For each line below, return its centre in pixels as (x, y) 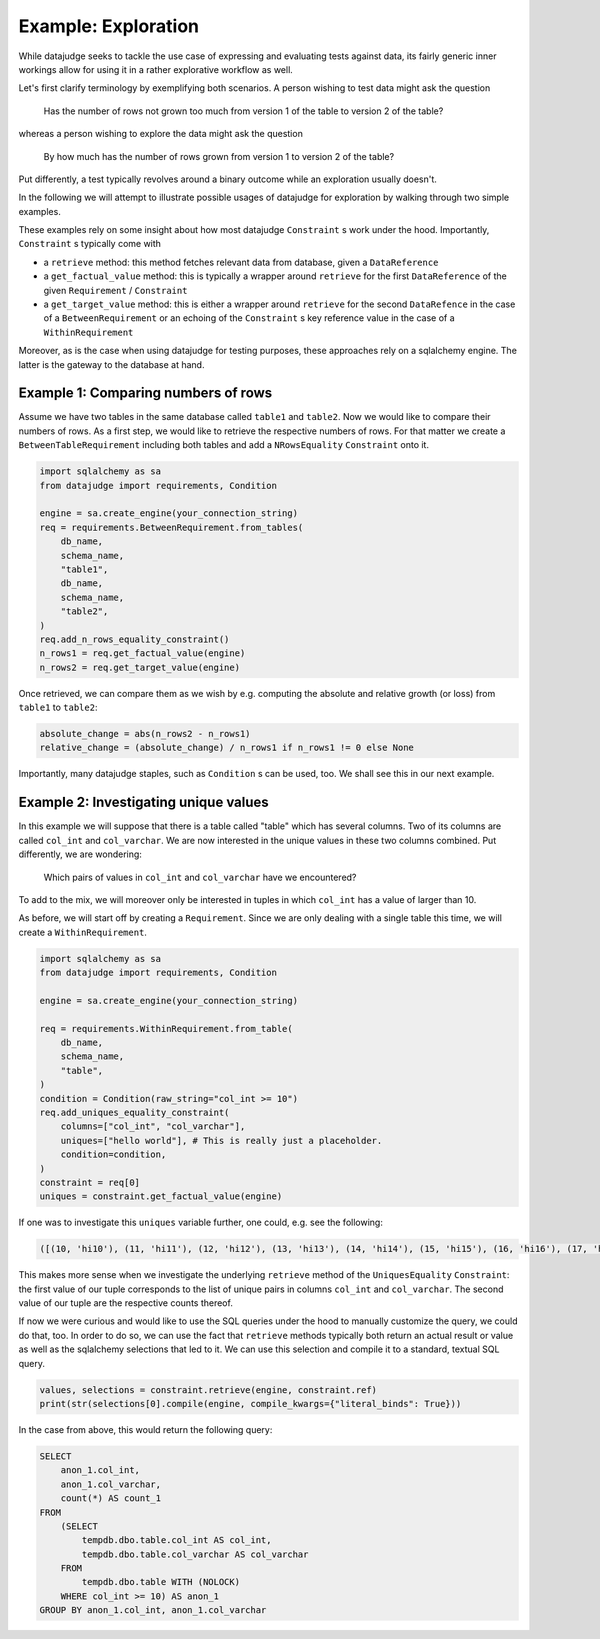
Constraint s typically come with (90, 244)
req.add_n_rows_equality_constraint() (134, 639)
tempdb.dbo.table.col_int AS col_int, (176, 1540)
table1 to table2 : (58, 707)
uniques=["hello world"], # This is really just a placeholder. (221, 1140)
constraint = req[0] (89, 1182)
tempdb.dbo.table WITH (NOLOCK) (160, 1582)
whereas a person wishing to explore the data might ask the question (161, 134)
